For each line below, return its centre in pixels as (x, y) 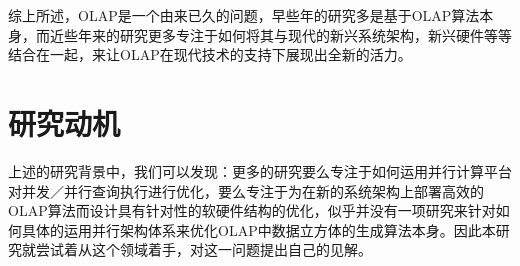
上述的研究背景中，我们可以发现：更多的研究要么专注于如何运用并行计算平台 (260, 170)
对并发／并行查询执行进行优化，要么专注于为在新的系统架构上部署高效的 (246, 190)
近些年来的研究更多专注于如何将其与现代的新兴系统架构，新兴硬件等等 (280, 34)
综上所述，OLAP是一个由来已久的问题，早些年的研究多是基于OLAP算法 (244, 15)
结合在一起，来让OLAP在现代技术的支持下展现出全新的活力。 (210, 54)
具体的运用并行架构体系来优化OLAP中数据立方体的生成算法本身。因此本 (258, 229)
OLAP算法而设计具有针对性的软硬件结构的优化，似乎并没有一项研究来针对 (252, 210)
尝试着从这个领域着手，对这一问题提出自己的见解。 (203, 249)
